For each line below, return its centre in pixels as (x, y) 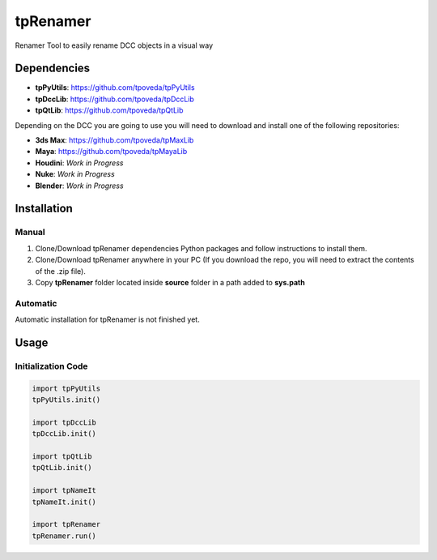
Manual (30, 233)
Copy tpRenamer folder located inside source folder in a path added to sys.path (170, 282)
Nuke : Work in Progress (75, 174)
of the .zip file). (61, 271)
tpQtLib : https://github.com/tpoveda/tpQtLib (109, 110)
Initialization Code (51, 366)
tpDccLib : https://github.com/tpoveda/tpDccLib (115, 99)
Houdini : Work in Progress (79, 163)
